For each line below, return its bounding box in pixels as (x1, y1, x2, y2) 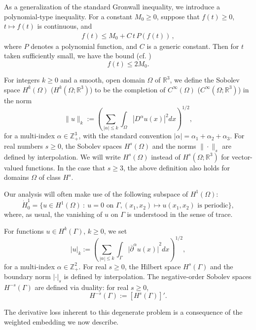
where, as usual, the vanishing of (4, 209, 103, 219)
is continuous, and (37, 21, 92, 31)
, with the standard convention (78, 130, 172, 141)
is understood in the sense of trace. (127, 209, 233, 219)
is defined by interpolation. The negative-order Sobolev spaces (64, 271, 252, 282)
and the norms (152, 140, 196, 151)
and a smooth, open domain (60, 75, 145, 84)
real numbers (4, 140, 43, 151)
